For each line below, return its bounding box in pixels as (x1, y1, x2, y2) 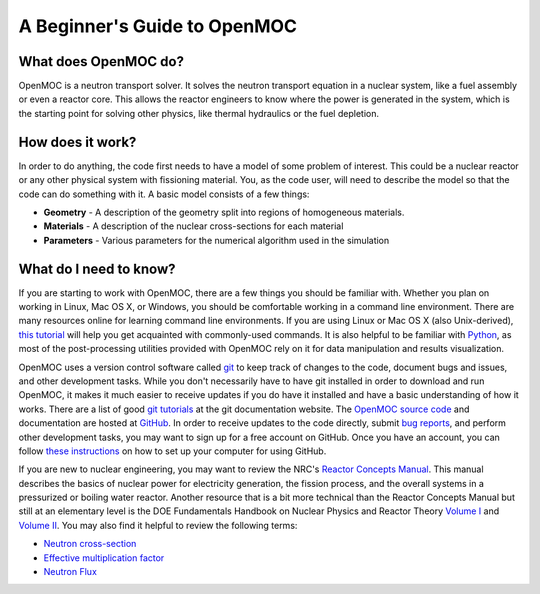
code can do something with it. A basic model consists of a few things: (18, 188, 310, 200)
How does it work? (18, 133, 137, 150)
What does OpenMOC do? (18, 53, 185, 70)
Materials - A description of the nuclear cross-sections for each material (43, 220, 344, 232)
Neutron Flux (43, 566, 97, 578)
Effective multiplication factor (43, 551, 165, 564)
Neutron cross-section (43, 538, 137, 550)
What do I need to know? (18, 260, 176, 277)
